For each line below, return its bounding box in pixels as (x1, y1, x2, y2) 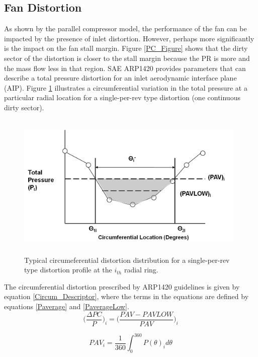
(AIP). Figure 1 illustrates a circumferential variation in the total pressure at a (4, 82, 247, 93)
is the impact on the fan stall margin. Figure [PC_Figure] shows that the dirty (4, 43, 248, 53)
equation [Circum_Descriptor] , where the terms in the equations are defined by (4, 291, 249, 302)
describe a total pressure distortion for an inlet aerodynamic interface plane (4, 73, 237, 83)
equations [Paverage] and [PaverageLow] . (4, 301, 129, 312)
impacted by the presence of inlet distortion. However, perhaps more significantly (4, 33, 254, 43)
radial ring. (124, 264, 158, 275)
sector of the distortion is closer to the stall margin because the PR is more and (4, 52, 250, 63)
